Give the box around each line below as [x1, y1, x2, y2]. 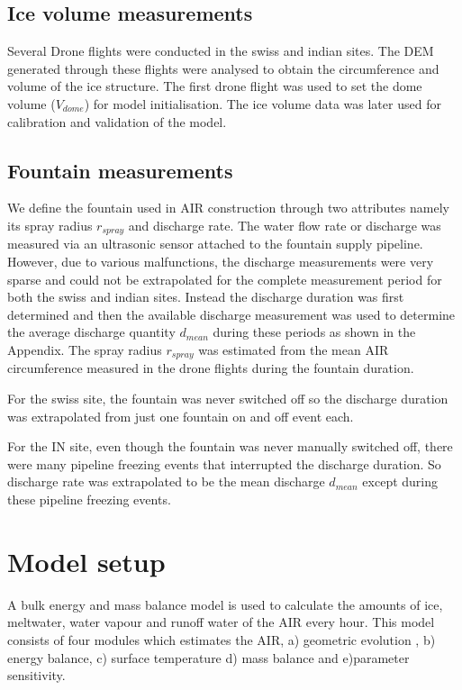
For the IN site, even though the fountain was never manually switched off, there [7, 437, 453, 456]
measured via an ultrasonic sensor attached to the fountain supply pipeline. [7, 234, 423, 253]
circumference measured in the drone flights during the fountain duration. [7, 359, 414, 377]
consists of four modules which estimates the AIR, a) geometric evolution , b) [7, 630, 436, 649]
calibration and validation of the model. [7, 112, 227, 131]
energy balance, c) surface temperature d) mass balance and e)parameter [7, 648, 410, 667]
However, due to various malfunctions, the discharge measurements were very [7, 252, 434, 271]
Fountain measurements [7, 156, 233, 184]
